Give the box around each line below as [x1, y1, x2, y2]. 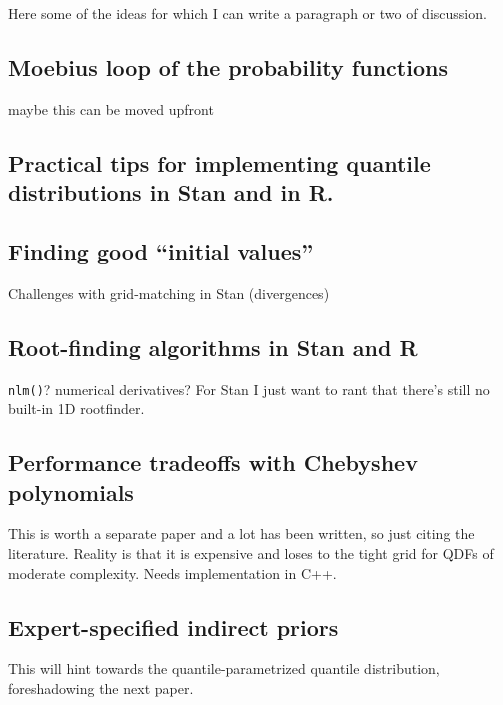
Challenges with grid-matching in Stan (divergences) [8, 282, 330, 303]
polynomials [8, 476, 134, 507]
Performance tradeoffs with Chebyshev [8, 447, 418, 478]
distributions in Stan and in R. [8, 177, 334, 208]
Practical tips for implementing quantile [8, 147, 431, 178]
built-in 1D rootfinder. [8, 398, 145, 419]
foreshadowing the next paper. [8, 677, 194, 698]
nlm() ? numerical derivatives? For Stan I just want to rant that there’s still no [8, 378, 490, 399]
